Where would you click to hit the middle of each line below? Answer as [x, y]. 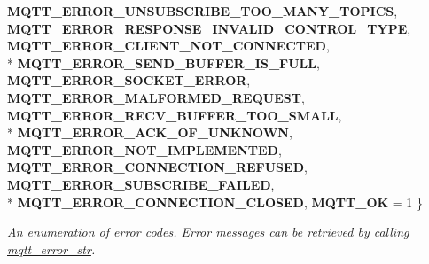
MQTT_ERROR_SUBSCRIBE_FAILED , [141, 184]
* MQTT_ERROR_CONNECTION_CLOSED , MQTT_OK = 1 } [215, 202]
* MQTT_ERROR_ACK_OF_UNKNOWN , [150, 132]
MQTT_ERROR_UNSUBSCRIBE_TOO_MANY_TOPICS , [203, 11]
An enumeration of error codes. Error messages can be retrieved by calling [208, 232]
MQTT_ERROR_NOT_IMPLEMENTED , [144, 149]
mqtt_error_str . [51, 248]
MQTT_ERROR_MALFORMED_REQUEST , [156, 97]
